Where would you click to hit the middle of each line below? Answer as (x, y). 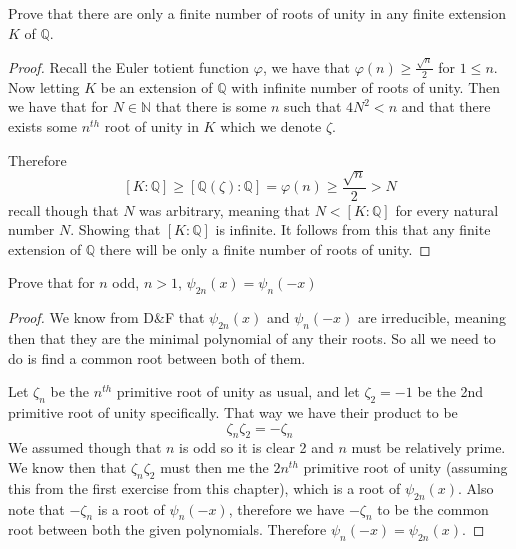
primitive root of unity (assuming (405, 467)
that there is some (211, 106)
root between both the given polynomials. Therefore (167, 529)
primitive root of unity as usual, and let (238, 391)
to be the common (433, 508)
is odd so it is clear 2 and (256, 447)
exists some (43, 125)
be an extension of (156, 86)
